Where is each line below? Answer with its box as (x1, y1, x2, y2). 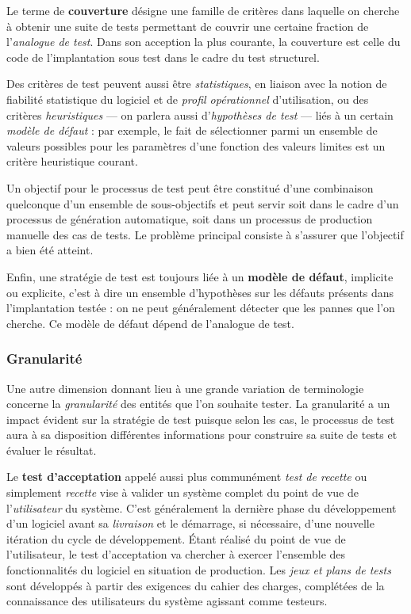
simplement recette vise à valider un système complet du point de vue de (6, 484, 359, 501)
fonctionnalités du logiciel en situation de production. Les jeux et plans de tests (6, 562, 391, 578)
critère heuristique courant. (6, 153, 138, 170)
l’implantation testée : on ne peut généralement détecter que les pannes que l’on (6, 299, 395, 316)
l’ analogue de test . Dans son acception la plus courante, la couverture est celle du (6, 33, 401, 50)
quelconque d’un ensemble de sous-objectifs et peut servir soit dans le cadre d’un (6, 195, 399, 212)
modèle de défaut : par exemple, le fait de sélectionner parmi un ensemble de (6, 122, 378, 139)
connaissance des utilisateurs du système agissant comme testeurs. (6, 593, 328, 609)
